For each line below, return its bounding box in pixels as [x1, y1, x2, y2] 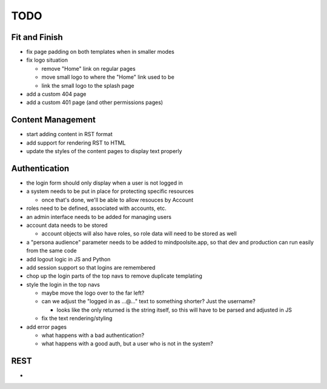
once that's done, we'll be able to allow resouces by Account [41, 196, 194, 203]
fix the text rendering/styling [41, 315, 113, 322]
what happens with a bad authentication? [41, 332, 145, 339]
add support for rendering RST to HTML [26, 139, 127, 146]
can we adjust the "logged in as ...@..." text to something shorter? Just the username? [41, 298, 256, 305]
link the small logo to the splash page [41, 82, 134, 89]
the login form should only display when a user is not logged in [26, 179, 183, 186]
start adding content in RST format [26, 131, 113, 138]
